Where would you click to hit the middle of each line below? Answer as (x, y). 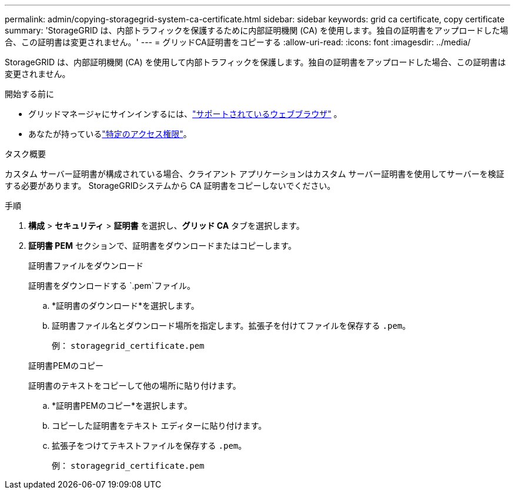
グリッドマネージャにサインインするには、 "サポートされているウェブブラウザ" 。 (185, 114)
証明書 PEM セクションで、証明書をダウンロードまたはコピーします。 (162, 246)
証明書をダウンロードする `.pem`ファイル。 (112, 286)
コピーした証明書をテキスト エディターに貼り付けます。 (159, 425)
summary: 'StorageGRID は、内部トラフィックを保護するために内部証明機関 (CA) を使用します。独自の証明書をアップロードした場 (257, 30)
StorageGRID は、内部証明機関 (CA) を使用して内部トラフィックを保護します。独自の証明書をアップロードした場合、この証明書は (255, 62)
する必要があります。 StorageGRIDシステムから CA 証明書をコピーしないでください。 (170, 186)
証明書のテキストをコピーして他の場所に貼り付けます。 (135, 385)
